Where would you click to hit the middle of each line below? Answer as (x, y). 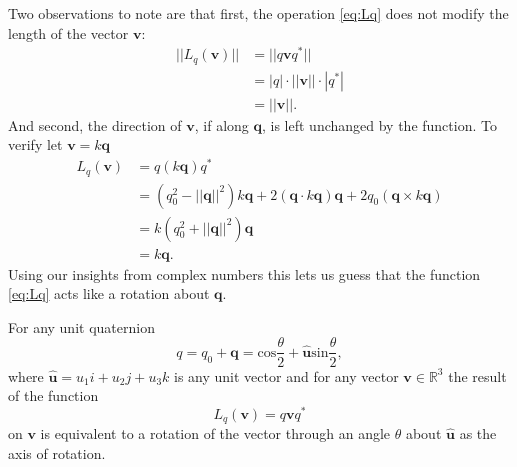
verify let (35, 144)
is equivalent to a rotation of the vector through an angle (215, 433)
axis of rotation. (57, 452)
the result (477, 375)
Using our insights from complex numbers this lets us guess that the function (244, 273)
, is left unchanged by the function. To (379, 124)
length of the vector (68, 32)
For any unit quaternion (81, 326)
